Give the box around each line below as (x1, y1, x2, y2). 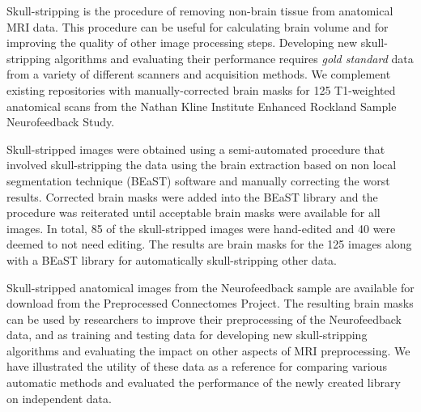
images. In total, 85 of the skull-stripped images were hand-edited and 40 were (6, 219, 396, 236)
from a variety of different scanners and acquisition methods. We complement (6, 66, 391, 83)
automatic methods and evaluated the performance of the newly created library (6, 374, 401, 391)
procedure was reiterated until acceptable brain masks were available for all (6, 204, 381, 221)
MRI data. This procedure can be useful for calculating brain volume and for (6, 18, 389, 35)
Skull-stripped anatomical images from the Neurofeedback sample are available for (6, 278, 415, 295)
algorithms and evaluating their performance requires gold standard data (54, 49, 414, 66)
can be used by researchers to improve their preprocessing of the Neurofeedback (6, 310, 402, 327)
